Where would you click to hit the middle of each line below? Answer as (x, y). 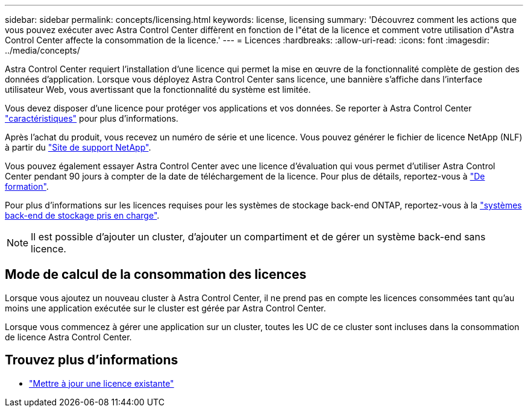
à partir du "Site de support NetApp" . (78, 147)
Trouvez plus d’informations (92, 360)
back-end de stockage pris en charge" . (82, 215)
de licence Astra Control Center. (68, 337)
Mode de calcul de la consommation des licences (156, 275)
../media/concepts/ (42, 50)
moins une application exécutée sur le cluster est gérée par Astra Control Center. (165, 308)
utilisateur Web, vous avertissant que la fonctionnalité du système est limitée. (158, 89)
